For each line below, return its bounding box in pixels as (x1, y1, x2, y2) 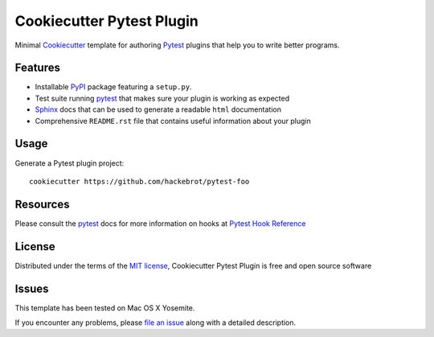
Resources (14, 197, 70, 211)
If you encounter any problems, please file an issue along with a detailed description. (14, 318, 297, 327)
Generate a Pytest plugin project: (14, 158, 125, 168)
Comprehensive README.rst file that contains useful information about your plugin (35, 116, 311, 125)
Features (14, 61, 60, 75)
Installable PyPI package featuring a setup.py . (35, 82, 192, 92)
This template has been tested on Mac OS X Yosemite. (14, 302, 195, 313)
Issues (14, 282, 49, 295)
